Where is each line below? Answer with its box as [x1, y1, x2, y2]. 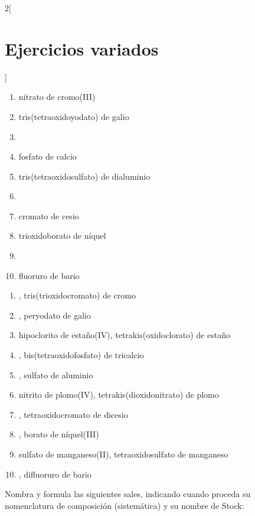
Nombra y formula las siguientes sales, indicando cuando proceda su [5, 488, 251, 500]
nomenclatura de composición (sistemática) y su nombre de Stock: [5, 499, 244, 511]
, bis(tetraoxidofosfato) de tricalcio [18, 349, 144, 361]
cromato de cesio [18, 209, 79, 222]
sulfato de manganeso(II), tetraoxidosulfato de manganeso [18, 448, 228, 460]
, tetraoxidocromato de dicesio [18, 408, 128, 420]
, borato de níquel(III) [18, 428, 99, 440]
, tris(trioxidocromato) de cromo [18, 289, 136, 301]
